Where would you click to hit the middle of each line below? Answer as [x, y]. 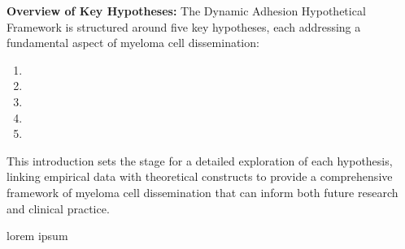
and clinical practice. [58, 208]
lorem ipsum [37, 236]
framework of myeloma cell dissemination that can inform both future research [202, 192]
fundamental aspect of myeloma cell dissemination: [133, 43]
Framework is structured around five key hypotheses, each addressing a [184, 26]
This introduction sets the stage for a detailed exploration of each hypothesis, [200, 160]
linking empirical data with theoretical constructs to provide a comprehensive [200, 176]
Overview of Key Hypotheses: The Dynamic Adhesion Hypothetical [186, 11]
